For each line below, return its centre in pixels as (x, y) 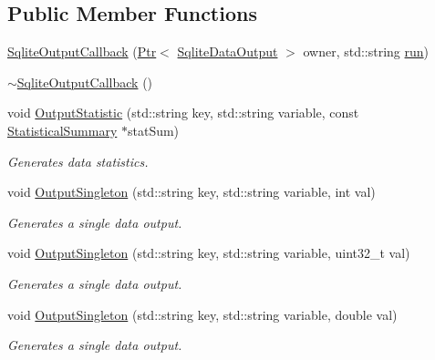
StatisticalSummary (62, 130)
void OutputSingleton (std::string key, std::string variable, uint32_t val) (209, 253)
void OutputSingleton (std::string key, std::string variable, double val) (202, 314)
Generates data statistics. (78, 161)
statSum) (153, 130)
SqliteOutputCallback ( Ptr (82, 51)
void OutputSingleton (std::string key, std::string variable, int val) (192, 192)
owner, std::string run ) (366, 51)
